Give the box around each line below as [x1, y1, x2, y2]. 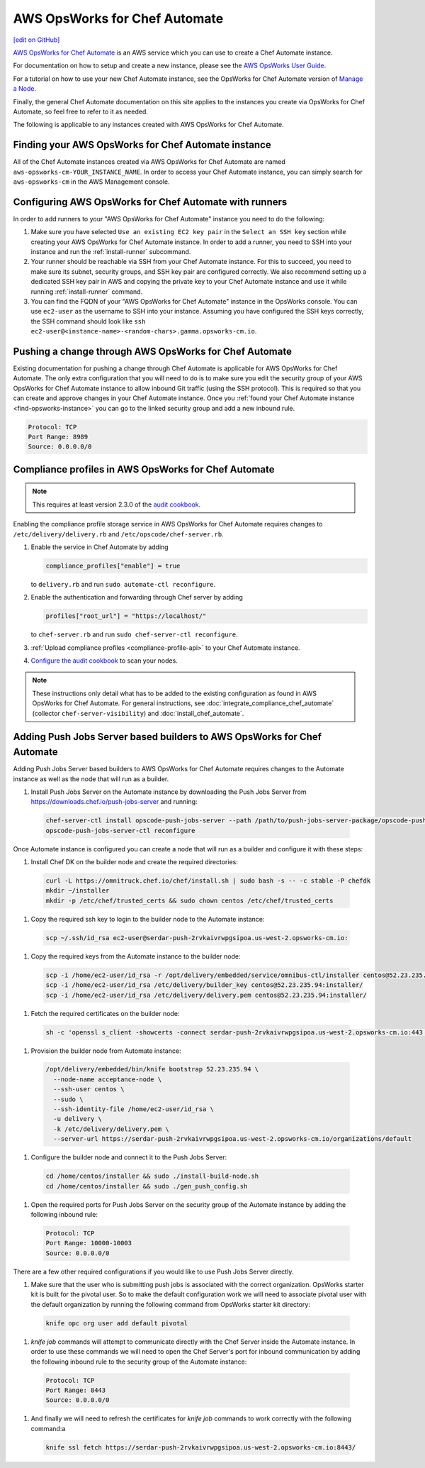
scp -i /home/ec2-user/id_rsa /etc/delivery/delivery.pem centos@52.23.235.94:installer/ [45, 990, 368, 999]
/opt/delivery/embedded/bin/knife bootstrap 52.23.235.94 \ [45, 1065, 259, 1074]
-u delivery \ [53, 1115, 103, 1123]
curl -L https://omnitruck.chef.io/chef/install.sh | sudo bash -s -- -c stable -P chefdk [45, 877, 371, 885]
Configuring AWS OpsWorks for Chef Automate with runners [13, 196, 288, 208]
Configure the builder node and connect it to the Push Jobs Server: [30, 1153, 227, 1161]
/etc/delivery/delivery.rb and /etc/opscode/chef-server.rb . [13, 529, 224, 539]
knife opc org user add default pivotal [45, 1319, 188, 1327]
